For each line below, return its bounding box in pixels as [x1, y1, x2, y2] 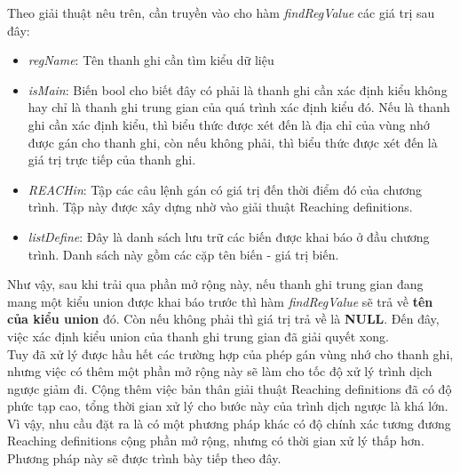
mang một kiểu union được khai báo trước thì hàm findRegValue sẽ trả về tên [7, 292, 433, 310]
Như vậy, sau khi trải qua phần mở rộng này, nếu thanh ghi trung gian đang [7, 275, 424, 293]
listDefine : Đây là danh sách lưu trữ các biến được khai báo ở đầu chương [28, 227, 430, 245]
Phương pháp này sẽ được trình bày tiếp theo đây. [7, 449, 282, 468]
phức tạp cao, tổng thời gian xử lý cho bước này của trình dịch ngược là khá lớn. [7, 397, 448, 415]
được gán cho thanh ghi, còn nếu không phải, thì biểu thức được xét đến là [28, 132, 438, 151]
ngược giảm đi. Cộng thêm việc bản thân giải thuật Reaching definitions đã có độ [7, 379, 452, 397]
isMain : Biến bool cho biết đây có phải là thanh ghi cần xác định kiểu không [28, 80, 448, 99]
